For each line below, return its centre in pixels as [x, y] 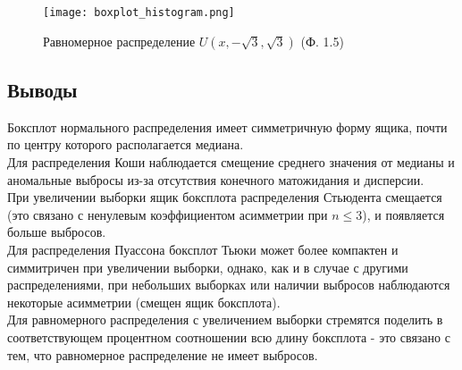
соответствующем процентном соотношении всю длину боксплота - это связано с [229, 336]
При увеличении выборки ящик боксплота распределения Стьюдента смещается [225, 197]
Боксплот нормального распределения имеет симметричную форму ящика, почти [227, 126]
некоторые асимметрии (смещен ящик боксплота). [144, 302]
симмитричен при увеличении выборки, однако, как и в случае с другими [208, 267]
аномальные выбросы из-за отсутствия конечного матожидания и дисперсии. [216, 179]
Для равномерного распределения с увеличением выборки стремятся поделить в [225, 320]
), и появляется [403, 214]
